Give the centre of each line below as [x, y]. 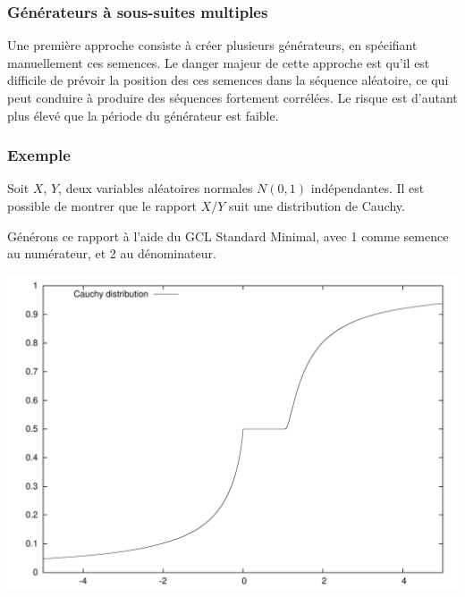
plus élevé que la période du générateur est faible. [143, 115]
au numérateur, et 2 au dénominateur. [112, 253]
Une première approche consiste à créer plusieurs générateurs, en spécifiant [212, 45]
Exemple [39, 155]
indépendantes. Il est [368, 188]
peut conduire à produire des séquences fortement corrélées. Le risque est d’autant [232, 97]
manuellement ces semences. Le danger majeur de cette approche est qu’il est [219, 62]
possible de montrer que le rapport [102, 206]
